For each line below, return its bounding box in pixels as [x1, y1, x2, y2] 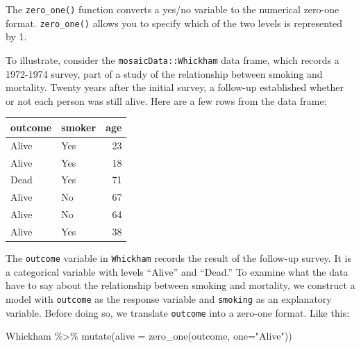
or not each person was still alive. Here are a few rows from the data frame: [6, 93, 327, 108]
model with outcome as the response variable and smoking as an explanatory [6, 291, 332, 306]
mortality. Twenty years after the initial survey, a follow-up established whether [6, 80, 344, 94]
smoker [61, 119, 96, 134]
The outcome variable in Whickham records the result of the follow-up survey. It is [6, 251, 351, 265]
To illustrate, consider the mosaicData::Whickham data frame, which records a [6, 52, 339, 67]
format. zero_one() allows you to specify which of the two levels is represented [6, 15, 343, 30]
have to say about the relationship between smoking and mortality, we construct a [6, 278, 355, 292]
